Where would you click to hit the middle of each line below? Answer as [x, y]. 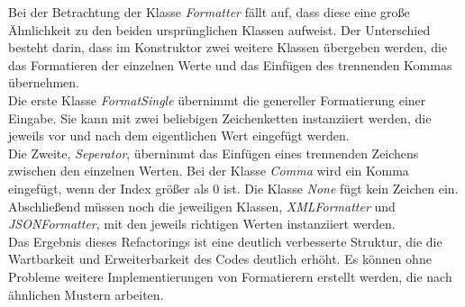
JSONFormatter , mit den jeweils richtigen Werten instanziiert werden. [202, 224]
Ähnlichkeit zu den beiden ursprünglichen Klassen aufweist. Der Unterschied [219, 29]
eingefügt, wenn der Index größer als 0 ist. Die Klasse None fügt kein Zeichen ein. [233, 188]
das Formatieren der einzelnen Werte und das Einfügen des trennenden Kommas [230, 64]
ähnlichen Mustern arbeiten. [86, 294]
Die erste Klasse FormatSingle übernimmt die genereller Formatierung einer [217, 99]
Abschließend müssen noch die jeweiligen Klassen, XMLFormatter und [202, 206]
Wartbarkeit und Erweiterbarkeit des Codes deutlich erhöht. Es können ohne [220, 259]
